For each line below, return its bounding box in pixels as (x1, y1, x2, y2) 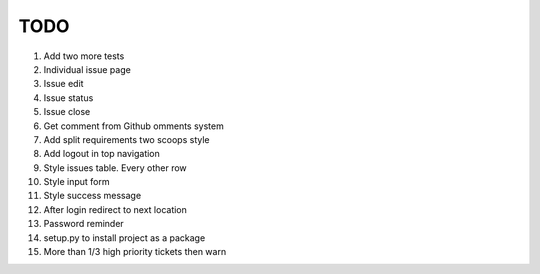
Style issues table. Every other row (43, 161, 187, 174)
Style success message (43, 190, 142, 202)
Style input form (43, 176, 110, 188)
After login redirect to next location (43, 203, 187, 215)
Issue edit (43, 78, 84, 90)
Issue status (43, 91, 94, 104)
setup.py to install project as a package (43, 231, 206, 244)
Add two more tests (43, 50, 125, 62)
